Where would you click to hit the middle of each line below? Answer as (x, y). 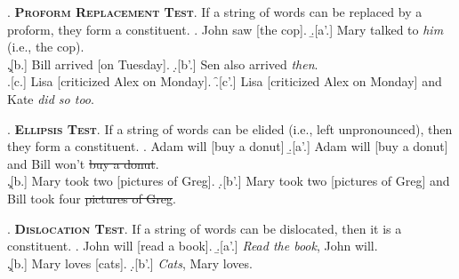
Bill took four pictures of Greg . (92, 198)
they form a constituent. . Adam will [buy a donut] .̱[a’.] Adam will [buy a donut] (228, 146)
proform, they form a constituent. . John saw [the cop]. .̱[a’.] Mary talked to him (225, 29)
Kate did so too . (51, 98)
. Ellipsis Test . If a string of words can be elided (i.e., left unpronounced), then (230, 128)
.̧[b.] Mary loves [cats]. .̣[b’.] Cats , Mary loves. (130, 263)
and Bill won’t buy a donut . (83, 163)
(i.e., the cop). (46, 47)
